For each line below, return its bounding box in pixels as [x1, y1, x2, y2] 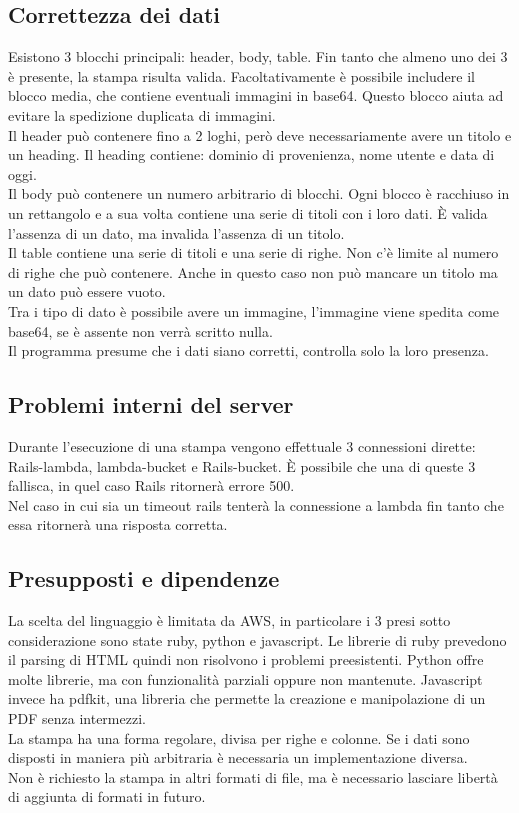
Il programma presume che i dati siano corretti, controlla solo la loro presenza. [8, 340, 489, 361]
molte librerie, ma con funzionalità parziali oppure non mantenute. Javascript [8, 668, 483, 689]
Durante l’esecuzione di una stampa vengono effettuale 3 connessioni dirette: [8, 435, 476, 456]
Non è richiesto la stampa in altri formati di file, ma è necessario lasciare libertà [8, 766, 498, 787]
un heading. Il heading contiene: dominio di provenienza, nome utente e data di [8, 144, 495, 165]
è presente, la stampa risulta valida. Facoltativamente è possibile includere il [8, 65, 475, 86]
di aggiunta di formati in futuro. [8, 786, 206, 807]
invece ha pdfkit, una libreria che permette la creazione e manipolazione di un [8, 688, 486, 709]
